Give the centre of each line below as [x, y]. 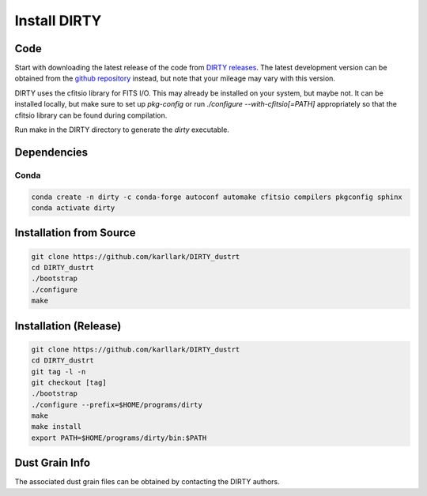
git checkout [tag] [69, 382]
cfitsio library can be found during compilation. [91, 115]
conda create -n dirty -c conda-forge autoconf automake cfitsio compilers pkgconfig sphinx [217, 197]
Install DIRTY [58, 21]
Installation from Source [75, 233]
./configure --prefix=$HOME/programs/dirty [117, 404]
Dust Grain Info [53, 463]
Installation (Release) [68, 326]
